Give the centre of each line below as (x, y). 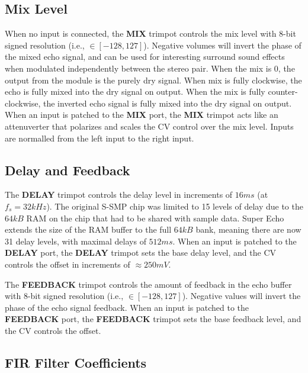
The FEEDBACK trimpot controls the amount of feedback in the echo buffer (148, 284)
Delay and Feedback (68, 170)
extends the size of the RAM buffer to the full (88, 229)
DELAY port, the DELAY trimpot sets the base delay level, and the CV (141, 253)
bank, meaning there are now (248, 229)
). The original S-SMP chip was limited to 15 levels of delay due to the (175, 206)
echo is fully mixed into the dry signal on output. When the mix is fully (135, 91)
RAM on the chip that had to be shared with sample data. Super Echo (155, 218)
